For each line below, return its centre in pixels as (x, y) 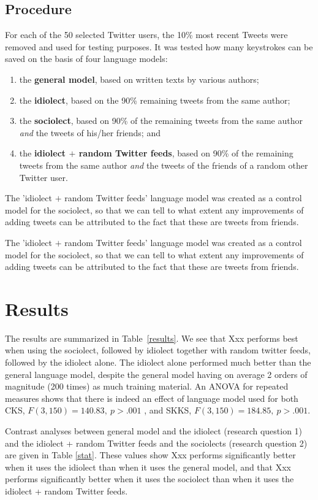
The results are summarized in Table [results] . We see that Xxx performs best (152, 338)
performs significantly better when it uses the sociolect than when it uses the (150, 479)
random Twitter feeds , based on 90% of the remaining (186, 153)
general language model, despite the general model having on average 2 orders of (156, 374)
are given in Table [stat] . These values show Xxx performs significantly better (150, 455)
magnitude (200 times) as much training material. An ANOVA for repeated (147, 386)
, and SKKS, (168, 410)
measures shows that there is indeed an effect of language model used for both (152, 398)
